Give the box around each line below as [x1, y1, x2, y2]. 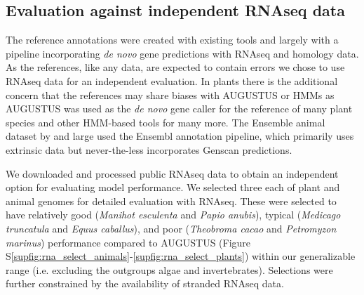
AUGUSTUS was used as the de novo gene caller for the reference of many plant [6, 101, 353, 116]
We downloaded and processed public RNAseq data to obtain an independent [6, 166, 339, 181]
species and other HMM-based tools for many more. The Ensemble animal [6, 114, 325, 129]
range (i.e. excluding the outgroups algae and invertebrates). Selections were [6, 262, 333, 277]
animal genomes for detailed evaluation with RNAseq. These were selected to [6, 193, 337, 208]
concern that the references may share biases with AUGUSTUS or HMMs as [6, 87, 335, 102]
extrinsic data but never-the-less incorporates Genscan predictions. [6, 142, 292, 157]
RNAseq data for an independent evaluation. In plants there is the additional [6, 73, 338, 88]
